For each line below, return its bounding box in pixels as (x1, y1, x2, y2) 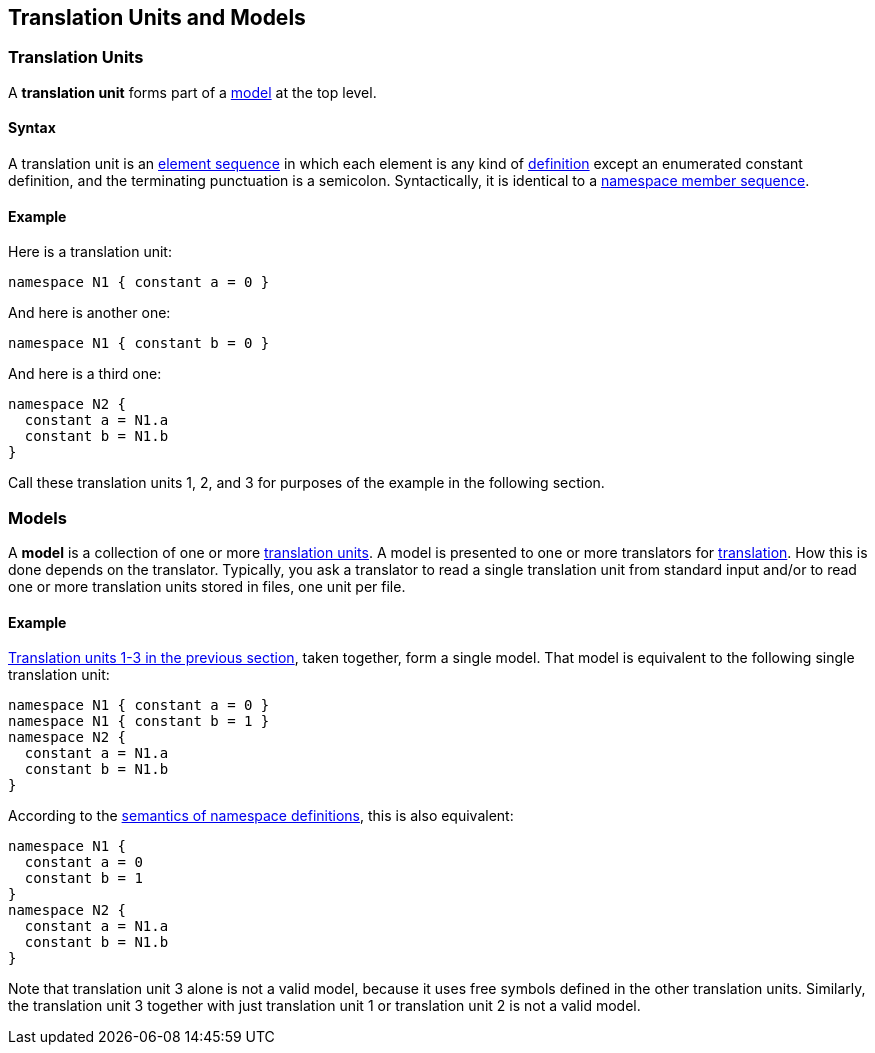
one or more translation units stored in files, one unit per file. (8, 577, 406, 595)
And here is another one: (8, 304, 171, 322)
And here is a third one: (8, 365, 162, 383)
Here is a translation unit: (8, 243, 172, 261)
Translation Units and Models (8, 5, 306, 30)
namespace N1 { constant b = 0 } (8, 335, 270, 352)
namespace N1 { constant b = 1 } (8, 713, 270, 730)
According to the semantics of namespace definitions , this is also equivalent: (8, 807, 514, 825)
